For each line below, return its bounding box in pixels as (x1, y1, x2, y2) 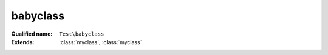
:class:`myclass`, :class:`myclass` (59, 38, 142, 45)
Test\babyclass (59, 30, 104, 37)
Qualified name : (11, 30, 53, 37)
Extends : (11, 38, 35, 45)
